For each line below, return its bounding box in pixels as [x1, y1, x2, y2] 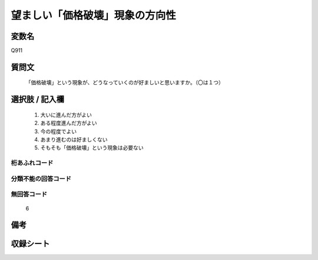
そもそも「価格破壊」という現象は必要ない [40, 144, 144, 152]
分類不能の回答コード [11, 175, 72, 183]
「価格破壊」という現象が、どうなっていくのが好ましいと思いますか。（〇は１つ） [25, 79, 224, 86]
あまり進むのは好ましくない [40, 136, 108, 143]
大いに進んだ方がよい [40, 111, 92, 118]
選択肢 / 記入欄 [11, 94, 65, 104]
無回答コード [11, 190, 48, 199]
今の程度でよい [40, 127, 77, 135]
